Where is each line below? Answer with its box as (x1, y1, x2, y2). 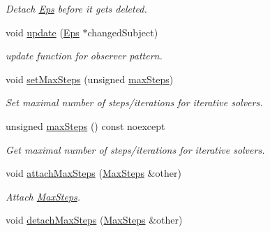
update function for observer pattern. (6, 48, 163, 63)
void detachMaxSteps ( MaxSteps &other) (6, 212, 183, 227)
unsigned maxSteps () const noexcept (6, 118, 165, 133)
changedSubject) (87, 24, 158, 39)
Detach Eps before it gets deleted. (6, 1, 147, 15)
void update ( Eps (6, 24, 80, 39)
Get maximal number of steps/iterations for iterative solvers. (6, 142, 265, 157)
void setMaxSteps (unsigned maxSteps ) (6, 71, 174, 86)
